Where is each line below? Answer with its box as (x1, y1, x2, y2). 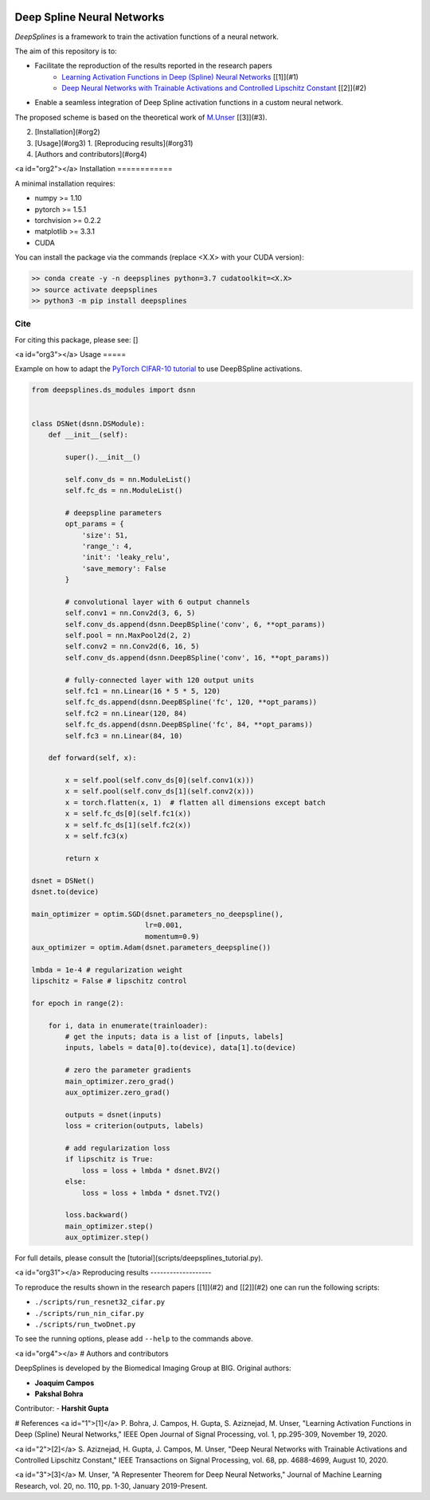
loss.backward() (64, 1211, 129, 1220)
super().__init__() (64, 452, 141, 461)
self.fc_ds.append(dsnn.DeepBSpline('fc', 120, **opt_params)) (64, 698, 318, 707)
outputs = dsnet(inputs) (64, 1110, 162, 1119)
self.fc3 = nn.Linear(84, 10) (64, 731, 183, 740)
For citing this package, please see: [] (14, 335, 139, 344)
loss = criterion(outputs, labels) (64, 1122, 205, 1130)
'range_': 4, (81, 542, 133, 550)
